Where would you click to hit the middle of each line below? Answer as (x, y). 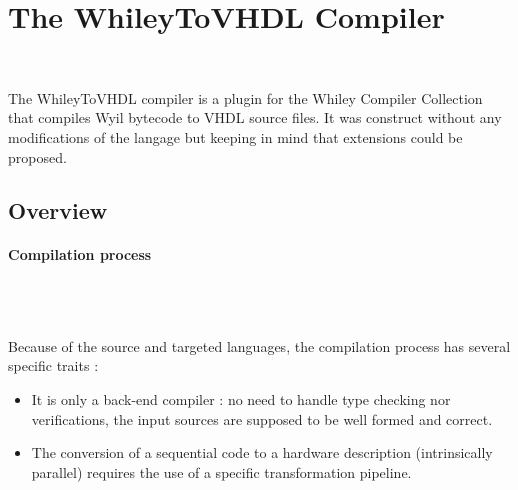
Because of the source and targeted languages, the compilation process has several (259, 345)
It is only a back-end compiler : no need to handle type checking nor (241, 399)
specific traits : (53, 365)
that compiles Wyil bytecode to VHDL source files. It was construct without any (255, 117)
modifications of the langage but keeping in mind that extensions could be (235, 136)
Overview (58, 210)
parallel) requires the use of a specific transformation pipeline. (221, 471)
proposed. (37, 156)
